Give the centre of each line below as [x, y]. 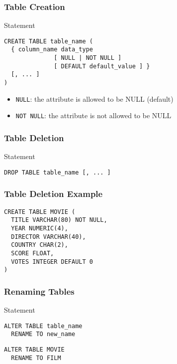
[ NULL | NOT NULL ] [88, 58]
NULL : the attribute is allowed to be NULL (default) [94, 98]
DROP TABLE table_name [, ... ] [57, 172]
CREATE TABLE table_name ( [48, 41]
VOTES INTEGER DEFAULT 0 [52, 262]
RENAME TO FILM [36, 358]
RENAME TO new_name [43, 334]
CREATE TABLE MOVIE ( [40, 212]
